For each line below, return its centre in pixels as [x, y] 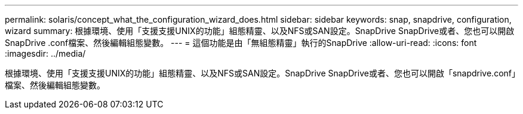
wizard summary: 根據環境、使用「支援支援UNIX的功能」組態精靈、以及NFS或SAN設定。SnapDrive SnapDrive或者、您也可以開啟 [260, 31]
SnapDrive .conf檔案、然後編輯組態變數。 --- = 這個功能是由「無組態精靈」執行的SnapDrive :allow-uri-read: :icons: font [241, 43]
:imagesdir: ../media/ [45, 53]
